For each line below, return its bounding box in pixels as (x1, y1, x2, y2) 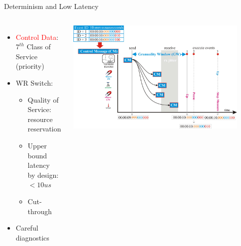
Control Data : (15, 31, 58, 42)
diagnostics (15, 232, 49, 243)
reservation (27, 123, 61, 134)
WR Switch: (15, 77, 53, 88)
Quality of (27, 94, 59, 105)
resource (27, 114, 53, 124)
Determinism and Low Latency (4, 1, 99, 11)
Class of (26, 41, 51, 52)
